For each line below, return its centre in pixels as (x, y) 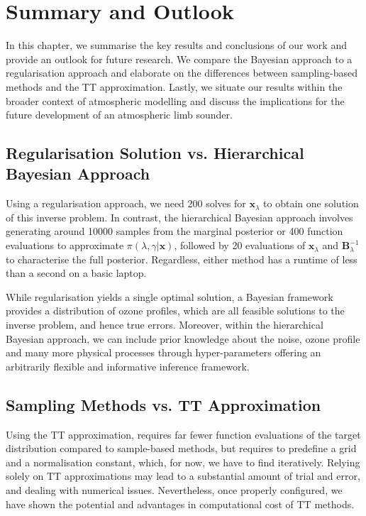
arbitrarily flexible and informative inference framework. (128, 366)
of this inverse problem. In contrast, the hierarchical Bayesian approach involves (179, 217)
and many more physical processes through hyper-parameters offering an (163, 352)
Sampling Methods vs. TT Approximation (163, 404)
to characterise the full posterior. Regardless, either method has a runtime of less (182, 259)
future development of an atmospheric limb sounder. (119, 115)
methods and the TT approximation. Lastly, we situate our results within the (174, 86)
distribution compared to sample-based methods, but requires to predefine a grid (181, 448)
